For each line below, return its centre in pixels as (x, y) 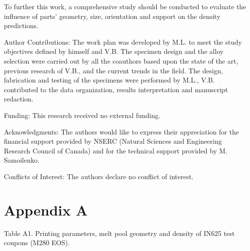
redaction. (19, 99)
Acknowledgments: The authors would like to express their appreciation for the (121, 131)
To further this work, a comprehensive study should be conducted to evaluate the (125, 6)
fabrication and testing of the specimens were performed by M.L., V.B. (109, 80)
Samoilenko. (22, 160)
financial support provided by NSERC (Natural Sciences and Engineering (113, 141)
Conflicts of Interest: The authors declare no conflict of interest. (99, 176)
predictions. (21, 25)
